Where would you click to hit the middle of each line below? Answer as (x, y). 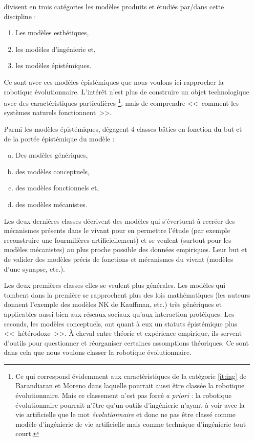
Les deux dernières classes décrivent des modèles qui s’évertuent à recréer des (119, 220)
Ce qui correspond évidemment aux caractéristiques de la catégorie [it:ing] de (131, 376)
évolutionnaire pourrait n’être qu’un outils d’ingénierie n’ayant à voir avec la (130, 405)
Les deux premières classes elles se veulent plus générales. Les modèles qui (115, 285)
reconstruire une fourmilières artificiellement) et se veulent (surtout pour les (118, 240)
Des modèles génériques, (52, 155)
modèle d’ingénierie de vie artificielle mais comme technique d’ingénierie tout (131, 424)
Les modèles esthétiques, (52, 33)
